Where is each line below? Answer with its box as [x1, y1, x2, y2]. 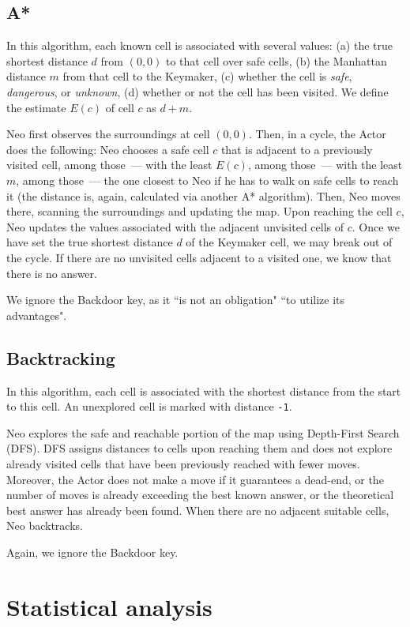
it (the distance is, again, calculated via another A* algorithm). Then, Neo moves [6, 187, 401, 204]
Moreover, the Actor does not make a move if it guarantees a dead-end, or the [6, 471, 384, 487]
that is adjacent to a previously [220, 141, 373, 157]
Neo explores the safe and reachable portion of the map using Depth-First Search [6, 424, 400, 441]
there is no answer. [6, 265, 97, 281]
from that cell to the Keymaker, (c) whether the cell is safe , [62, 68, 352, 84]
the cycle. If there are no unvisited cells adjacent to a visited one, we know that [6, 249, 392, 265]
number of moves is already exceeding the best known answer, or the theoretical [6, 486, 394, 503]
